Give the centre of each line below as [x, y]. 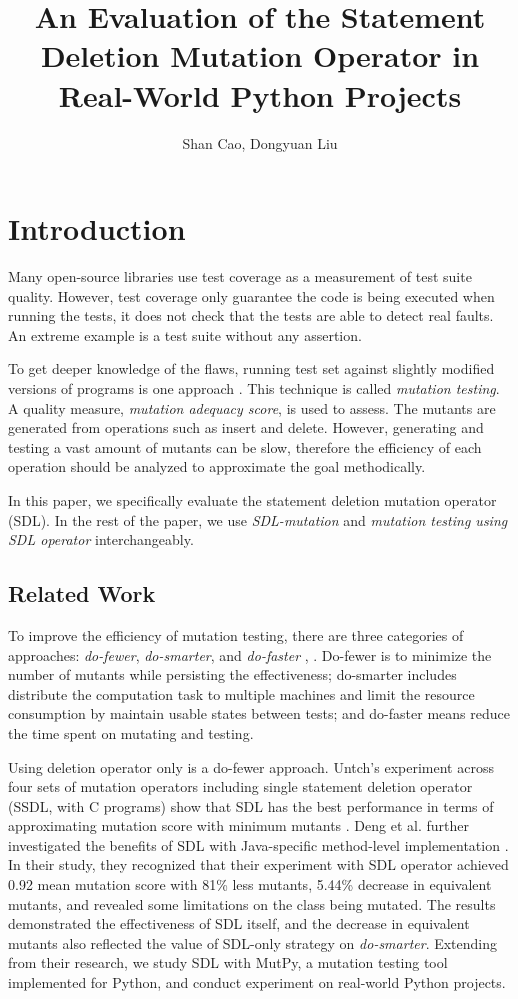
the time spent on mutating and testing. [131, 732]
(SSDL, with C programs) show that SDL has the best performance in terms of [251, 805]
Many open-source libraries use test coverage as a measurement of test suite [240, 276]
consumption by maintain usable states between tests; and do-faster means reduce [259, 713]
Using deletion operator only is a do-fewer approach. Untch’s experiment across [251, 766]
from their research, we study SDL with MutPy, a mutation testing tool [228, 962]
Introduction [97, 228]
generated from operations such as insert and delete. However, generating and [246, 427]
